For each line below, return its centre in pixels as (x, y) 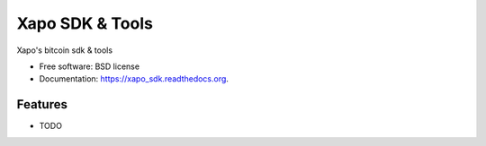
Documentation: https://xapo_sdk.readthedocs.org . (134, 79)
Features (42, 104)
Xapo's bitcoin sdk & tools (64, 50)
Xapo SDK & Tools (85, 23)
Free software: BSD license (89, 66)
